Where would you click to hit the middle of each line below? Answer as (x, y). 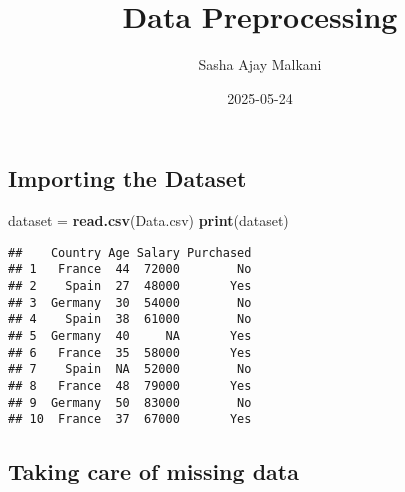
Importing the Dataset (127, 178)
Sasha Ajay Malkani (260, 64)
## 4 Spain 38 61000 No (130, 319)
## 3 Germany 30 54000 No (130, 302)
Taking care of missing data (153, 471)
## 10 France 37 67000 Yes (130, 419)
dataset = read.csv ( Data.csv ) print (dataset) (148, 220)
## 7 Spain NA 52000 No (130, 369)
